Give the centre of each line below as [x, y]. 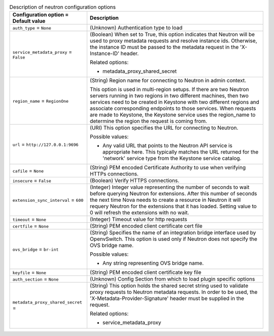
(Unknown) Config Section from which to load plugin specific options [172, 279]
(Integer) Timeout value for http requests [138, 220]
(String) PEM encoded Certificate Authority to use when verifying [168, 168]
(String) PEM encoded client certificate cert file [146, 226]
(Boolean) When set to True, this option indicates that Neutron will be [172, 35]
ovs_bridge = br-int [36, 249]
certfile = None [31, 226]
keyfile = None [29, 272]
